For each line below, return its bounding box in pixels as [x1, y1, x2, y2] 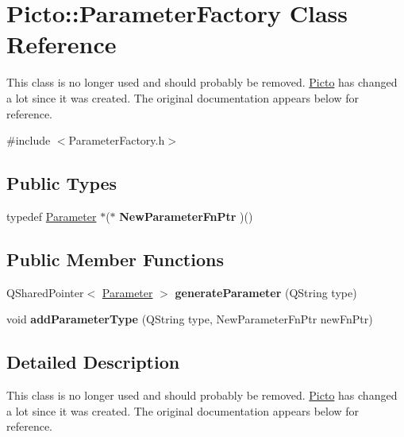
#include [6, 132, 51, 149]
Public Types [6, 171, 117, 195]
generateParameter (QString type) [175, 284, 357, 300]
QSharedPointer [6, 284, 84, 300]
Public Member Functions [6, 246, 224, 271]
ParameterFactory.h [68, 132, 165, 149]
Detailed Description [6, 350, 180, 374]
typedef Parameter [6, 207, 97, 224]
